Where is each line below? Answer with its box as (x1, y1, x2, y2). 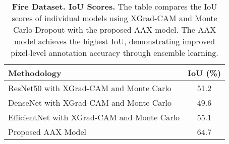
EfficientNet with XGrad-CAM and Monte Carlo (8, 111, 180, 123)
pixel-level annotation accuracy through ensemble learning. (11, 47, 218, 58)
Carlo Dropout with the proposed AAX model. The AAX (13, 24, 216, 35)
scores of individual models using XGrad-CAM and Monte (12, 12, 217, 24)
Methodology (8, 67, 62, 79)
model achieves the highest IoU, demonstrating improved (14, 35, 215, 47)
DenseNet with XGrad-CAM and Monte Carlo (8, 97, 172, 108)
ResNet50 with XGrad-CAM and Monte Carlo (8, 82, 171, 94)
